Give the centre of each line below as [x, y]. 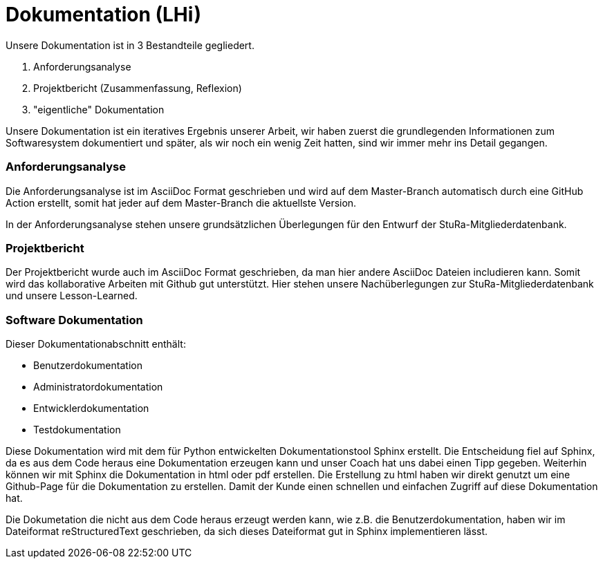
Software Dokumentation [74, 320]
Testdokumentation [77, 430]
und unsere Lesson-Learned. [72, 296]
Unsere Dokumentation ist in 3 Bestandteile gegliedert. [130, 45]
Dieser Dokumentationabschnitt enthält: [96, 344]
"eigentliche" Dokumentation [99, 109]
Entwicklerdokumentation [91, 408]
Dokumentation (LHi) [103, 15]
